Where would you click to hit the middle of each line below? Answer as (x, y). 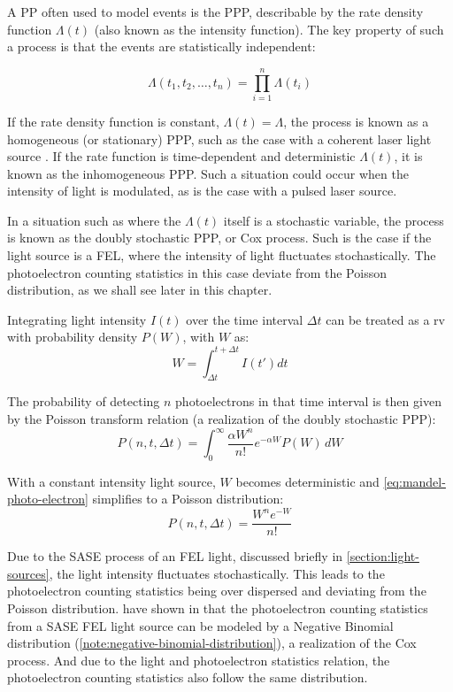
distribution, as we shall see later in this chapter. (140, 290)
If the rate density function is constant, (113, 121)
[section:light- (383, 556)
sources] (28, 573)
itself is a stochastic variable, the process (334, 220)
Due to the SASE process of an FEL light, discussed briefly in (175, 556)
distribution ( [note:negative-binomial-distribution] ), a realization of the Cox (212, 643)
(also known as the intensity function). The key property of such (269, 29)
